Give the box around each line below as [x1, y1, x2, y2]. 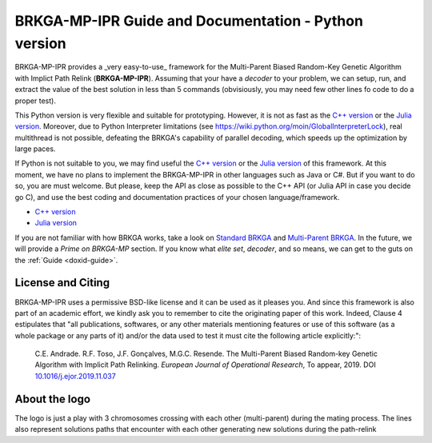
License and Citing [14, 276, 110, 289]
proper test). [14, 96, 56, 106]
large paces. [14, 144, 56, 154]
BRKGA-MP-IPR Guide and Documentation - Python [14, 12, 364, 30]
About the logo [14, 392, 91, 405]
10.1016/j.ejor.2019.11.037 [34, 371, 116, 381]
